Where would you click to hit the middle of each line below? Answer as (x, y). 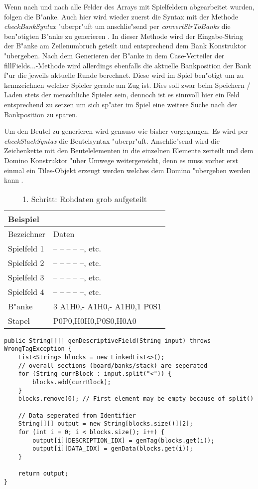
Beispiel (24, 219)
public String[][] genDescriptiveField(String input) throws (108, 341)
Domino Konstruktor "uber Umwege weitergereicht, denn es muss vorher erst (121, 160)
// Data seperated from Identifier (77, 415)
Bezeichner (27, 234)
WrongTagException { (38, 349)
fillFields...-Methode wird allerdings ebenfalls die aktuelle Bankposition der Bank (128, 65)
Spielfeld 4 (26, 291)
